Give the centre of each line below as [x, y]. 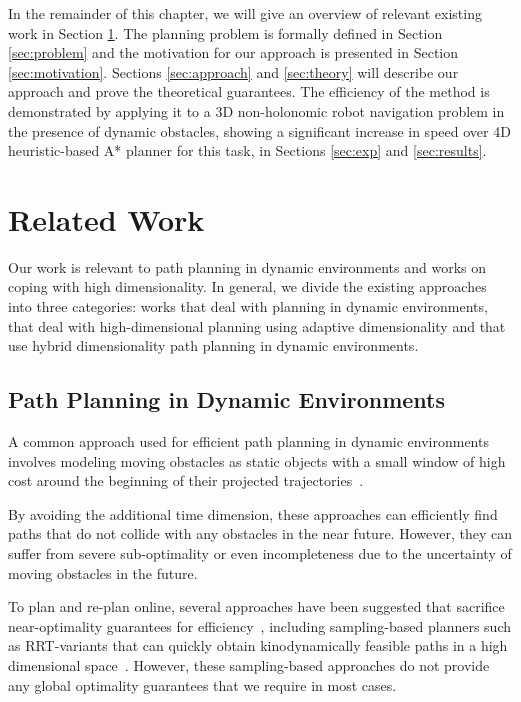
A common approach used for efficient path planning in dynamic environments [248, 441]
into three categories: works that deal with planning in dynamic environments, [248, 306]
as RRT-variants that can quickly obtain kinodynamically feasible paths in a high [258, 645]
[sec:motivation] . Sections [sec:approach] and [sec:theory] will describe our [233, 71]
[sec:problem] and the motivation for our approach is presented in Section [233, 52]
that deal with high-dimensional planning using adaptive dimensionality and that [257, 325]
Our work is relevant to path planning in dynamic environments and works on [247, 266]
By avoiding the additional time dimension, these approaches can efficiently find [253, 513]
